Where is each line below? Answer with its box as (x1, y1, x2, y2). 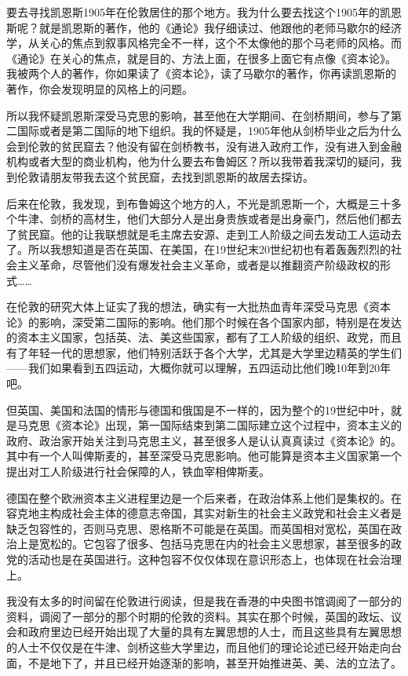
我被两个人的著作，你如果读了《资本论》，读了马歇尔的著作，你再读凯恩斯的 (6, 65, 396, 82)
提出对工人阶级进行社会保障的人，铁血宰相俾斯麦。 (6, 463, 270, 480)
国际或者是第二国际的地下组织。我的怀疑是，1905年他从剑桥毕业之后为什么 (16, 122, 402, 139)
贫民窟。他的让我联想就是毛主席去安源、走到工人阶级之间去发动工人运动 (16, 225, 391, 242)
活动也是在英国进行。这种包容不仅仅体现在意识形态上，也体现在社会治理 (27, 551, 402, 567)
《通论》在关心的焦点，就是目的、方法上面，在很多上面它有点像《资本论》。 (6, 49, 396, 66)
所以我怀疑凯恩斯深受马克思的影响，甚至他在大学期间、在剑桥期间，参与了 (6, 107, 391, 123)
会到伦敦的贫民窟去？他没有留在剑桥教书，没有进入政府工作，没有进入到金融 (6, 137, 402, 154)
